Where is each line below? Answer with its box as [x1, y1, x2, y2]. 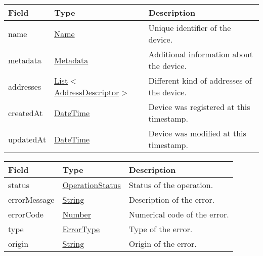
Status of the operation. [128, 179, 213, 191]
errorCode [8, 208, 43, 220]
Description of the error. [128, 194, 215, 205]
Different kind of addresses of [148, 75, 252, 86]
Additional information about [148, 48, 253, 60]
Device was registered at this [148, 101, 250, 113]
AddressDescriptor [54, 86, 119, 98]
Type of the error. [128, 223, 193, 235]
